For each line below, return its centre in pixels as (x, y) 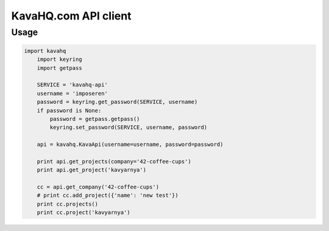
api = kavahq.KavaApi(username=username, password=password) (130, 145)
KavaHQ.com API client (71, 16)
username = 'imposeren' (72, 93)
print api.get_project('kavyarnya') (91, 170)
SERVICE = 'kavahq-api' (72, 85)
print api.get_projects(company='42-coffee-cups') (114, 161)
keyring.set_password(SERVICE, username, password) (129, 127)
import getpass (59, 68)
